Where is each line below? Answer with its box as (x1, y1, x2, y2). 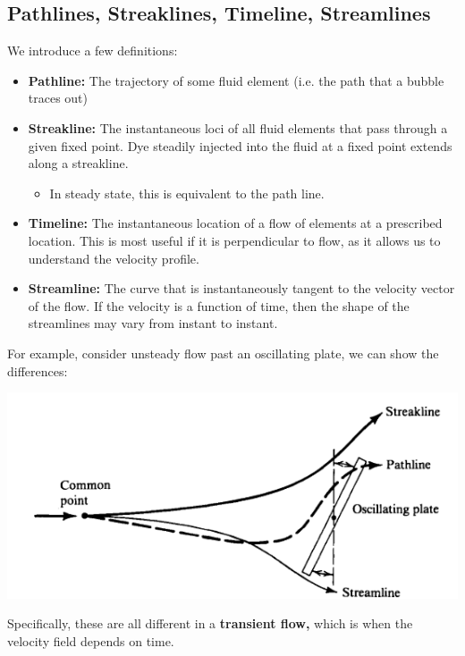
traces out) (28, 88, 89, 107)
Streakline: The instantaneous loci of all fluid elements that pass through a (28, 118, 448, 137)
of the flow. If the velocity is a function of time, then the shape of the (28, 296, 410, 315)
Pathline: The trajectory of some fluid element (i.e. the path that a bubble (28, 71, 444, 89)
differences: (7, 361, 68, 380)
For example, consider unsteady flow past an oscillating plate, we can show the (7, 343, 439, 362)
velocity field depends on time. (7, 631, 174, 650)
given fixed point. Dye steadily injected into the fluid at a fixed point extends (28, 136, 452, 155)
